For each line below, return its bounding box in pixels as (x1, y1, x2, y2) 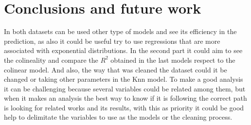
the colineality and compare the (4, 54, 98, 65)
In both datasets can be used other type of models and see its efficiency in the (4, 26, 237, 36)
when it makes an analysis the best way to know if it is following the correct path (4, 93, 247, 103)
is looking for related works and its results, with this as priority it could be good (4, 102, 244, 112)
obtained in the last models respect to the (110, 54, 235, 65)
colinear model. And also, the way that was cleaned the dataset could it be (4, 64, 227, 74)
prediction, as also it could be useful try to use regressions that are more (4, 36, 220, 46)
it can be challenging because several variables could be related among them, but (4, 83, 246, 93)
